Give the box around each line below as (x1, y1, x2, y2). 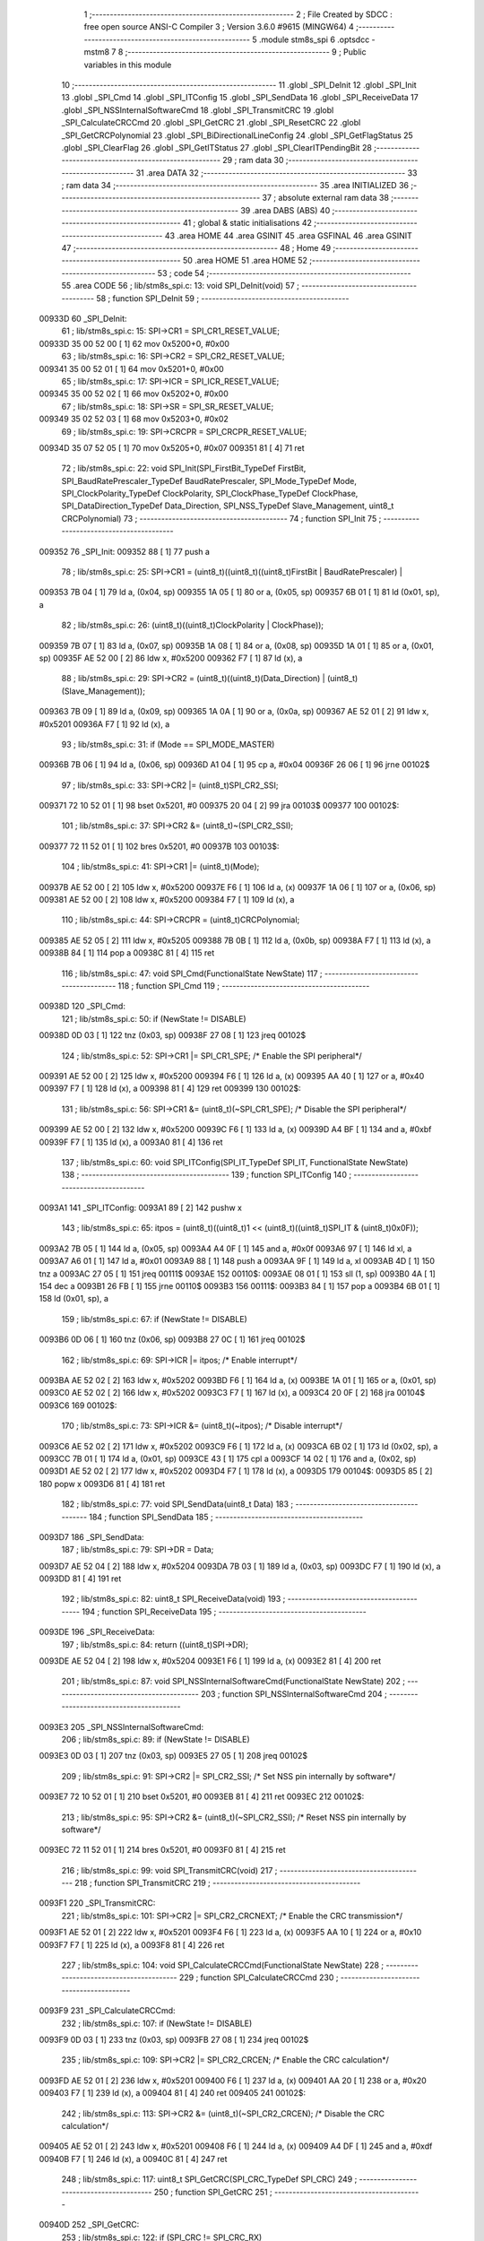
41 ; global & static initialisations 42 (182, 218, 313, 229)
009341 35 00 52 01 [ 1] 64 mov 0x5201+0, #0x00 (39, 363, 224, 374)
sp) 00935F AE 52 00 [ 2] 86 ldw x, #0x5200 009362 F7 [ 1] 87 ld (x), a (39, 653, 303, 663)
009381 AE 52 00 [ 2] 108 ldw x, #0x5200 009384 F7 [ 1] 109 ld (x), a (39, 895, 295, 905)
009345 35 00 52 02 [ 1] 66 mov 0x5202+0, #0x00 (39, 388, 229, 399)
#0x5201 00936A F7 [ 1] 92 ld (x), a (39, 718, 170, 730)
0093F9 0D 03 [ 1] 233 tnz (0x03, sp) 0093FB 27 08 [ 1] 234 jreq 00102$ (39, 2035, 309, 2045)
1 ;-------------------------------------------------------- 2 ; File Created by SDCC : (83, 9, 393, 20)
